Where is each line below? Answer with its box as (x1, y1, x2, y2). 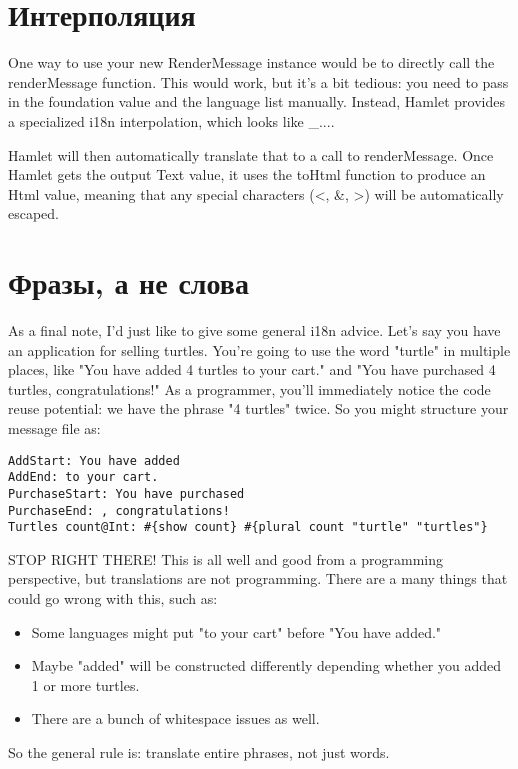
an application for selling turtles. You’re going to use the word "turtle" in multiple (8, 339, 511, 360)
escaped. (8, 203, 60, 224)
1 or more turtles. (31, 674, 140, 695)
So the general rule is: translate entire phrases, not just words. (8, 742, 390, 762)
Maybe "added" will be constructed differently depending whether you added (31, 655, 502, 676)
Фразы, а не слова (8, 262, 249, 303)
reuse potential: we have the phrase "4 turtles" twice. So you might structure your (8, 398, 509, 419)
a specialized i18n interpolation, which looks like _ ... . (8, 110, 335, 131)
